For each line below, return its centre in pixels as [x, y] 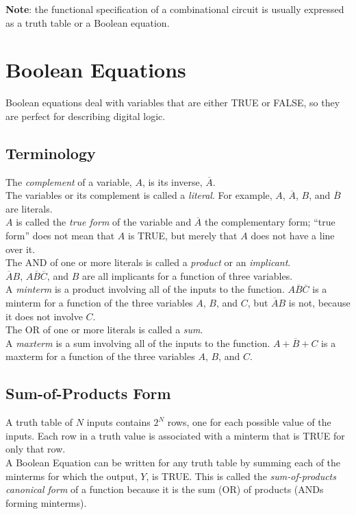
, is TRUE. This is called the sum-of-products [241, 476]
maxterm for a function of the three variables [100, 356]
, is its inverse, [172, 181]
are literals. [29, 208]
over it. [21, 249]
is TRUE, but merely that [182, 236]
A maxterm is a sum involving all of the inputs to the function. [138, 343]
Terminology [51, 153]
